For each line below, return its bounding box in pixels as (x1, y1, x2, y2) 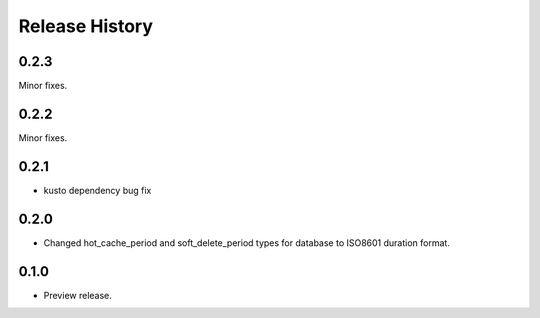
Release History (18, 15, 154, 37)
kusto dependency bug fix (43, 184, 152, 196)
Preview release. (43, 289, 112, 301)
